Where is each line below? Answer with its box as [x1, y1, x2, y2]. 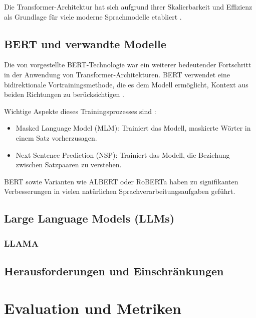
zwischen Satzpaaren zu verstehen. [16, 159, 122, 170]
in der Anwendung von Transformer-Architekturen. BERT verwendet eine [4, 69, 230, 79]
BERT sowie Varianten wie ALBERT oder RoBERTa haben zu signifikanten [4, 176, 238, 186]
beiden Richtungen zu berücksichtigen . [4, 89, 124, 99]
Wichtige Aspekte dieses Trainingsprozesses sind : [4, 105, 156, 116]
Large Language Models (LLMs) [4, 210, 175, 226]
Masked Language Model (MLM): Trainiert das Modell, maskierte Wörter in [16, 123, 251, 133]
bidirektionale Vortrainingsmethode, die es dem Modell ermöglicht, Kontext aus [4, 79, 248, 89]
